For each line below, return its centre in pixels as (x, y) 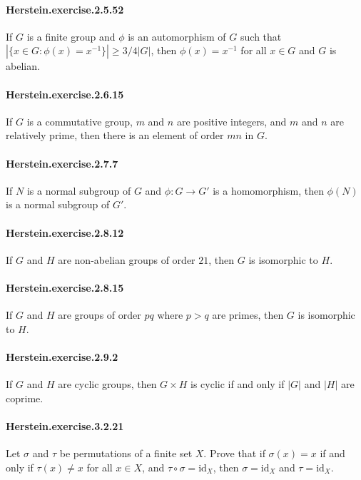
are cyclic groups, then (107, 384)
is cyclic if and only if (237, 384)
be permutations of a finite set (126, 453)
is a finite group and (71, 36)
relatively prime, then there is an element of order (115, 135)
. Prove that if (234, 453)
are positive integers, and (232, 121)
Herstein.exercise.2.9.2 (62, 356)
